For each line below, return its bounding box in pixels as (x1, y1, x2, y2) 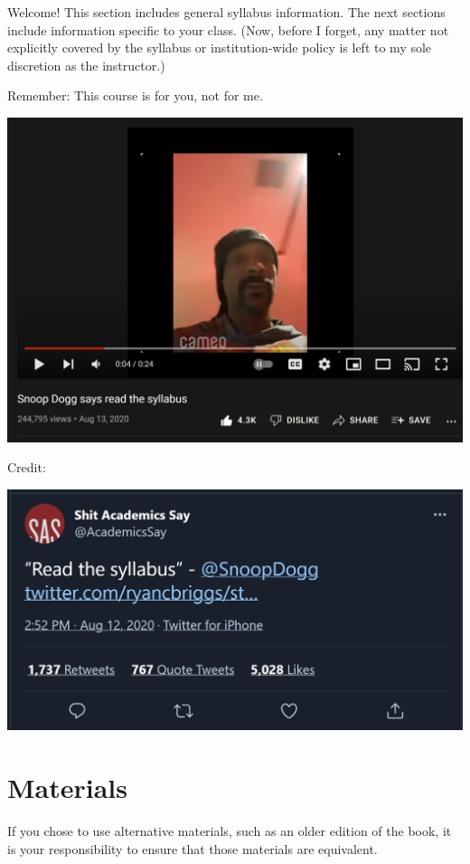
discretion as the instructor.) (7, 55, 165, 74)
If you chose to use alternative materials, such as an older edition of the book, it (7, 821, 452, 840)
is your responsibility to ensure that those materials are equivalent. (7, 839, 378, 858)
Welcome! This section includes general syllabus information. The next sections (7, 3, 446, 21)
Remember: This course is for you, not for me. (7, 86, 263, 105)
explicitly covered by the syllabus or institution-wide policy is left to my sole (7, 38, 432, 57)
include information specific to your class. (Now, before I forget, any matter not (7, 20, 449, 39)
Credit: (7, 458, 46, 477)
